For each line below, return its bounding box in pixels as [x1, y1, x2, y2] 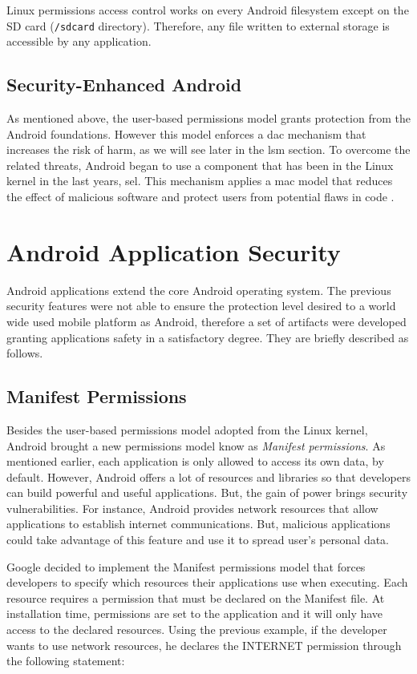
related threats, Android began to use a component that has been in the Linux [6, 156, 394, 173]
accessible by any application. [6, 33, 152, 50]
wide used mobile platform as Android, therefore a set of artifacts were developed [6, 313, 407, 329]
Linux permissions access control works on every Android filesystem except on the [6, 2, 409, 18]
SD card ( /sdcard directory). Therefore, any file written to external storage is [6, 17, 390, 34]
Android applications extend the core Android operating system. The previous [6, 281, 391, 298]
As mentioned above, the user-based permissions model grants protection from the [6, 110, 411, 127]
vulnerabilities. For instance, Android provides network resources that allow [6, 499, 379, 516]
